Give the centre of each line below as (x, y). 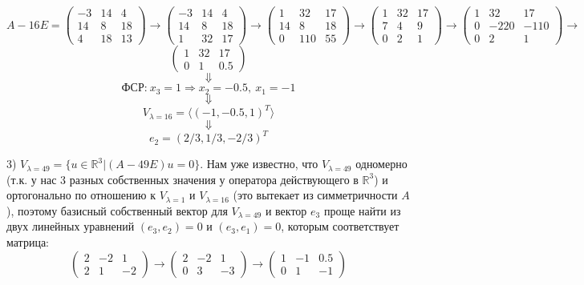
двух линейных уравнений (71, 226)
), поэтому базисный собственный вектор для (117, 210)
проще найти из (362, 210)
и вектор (286, 210)
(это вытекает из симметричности (315, 195)
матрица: (28, 242)
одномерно (381, 164)
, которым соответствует (340, 226)
